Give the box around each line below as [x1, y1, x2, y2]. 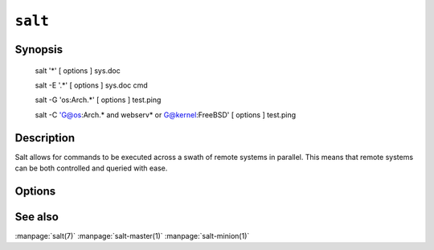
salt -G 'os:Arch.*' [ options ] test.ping [35, 95, 162, 105]
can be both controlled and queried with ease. [14, 163, 168, 173]
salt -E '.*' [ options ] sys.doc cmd [35, 80, 148, 90]
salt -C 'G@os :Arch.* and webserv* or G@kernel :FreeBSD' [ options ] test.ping [35, 109, 297, 120]
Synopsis [14, 43, 63, 56]
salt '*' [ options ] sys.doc [35, 65, 121, 76]
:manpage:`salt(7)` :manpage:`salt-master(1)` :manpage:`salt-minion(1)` [14, 231, 250, 240]
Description [14, 131, 76, 145]
